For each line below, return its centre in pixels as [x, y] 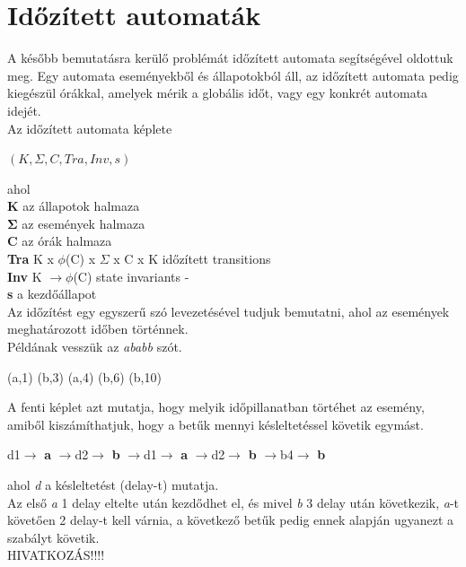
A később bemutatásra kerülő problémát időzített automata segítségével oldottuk [230, 58]
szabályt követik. [53, 537]
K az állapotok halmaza [74, 206]
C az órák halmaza [60, 241]
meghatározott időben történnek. [98, 329]
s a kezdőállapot [52, 294]
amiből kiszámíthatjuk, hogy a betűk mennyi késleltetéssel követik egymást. [215, 424]
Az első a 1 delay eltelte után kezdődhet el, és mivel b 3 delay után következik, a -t [233, 502]
